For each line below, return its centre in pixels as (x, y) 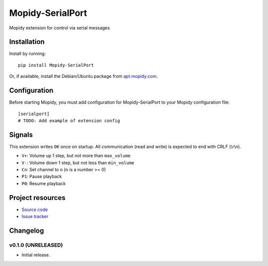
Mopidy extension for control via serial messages (60, 28)
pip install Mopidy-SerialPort (56, 65)
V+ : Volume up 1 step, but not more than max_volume (76, 156)
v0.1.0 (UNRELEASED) (36, 245)
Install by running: (28, 54)
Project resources (37, 198)
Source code (35, 209)
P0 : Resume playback (44, 183)
